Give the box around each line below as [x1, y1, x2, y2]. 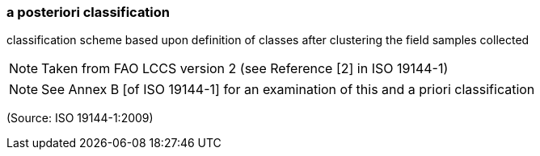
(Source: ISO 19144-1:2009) [6, 111, 154, 125]
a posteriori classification [6, 4, 171, 20]
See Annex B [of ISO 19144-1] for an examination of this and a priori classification [41, 81, 535, 98]
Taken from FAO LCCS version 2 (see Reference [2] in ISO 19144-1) [41, 60, 449, 77]
